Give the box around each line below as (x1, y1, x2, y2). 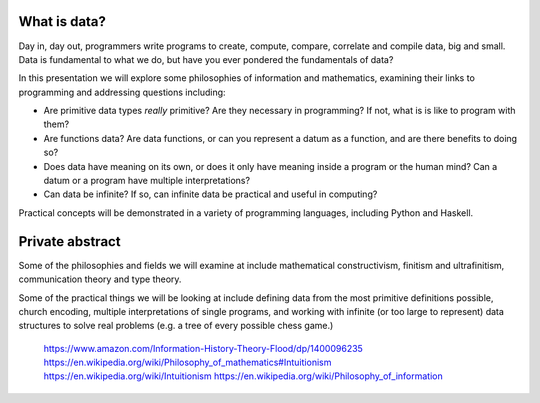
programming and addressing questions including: (18, 86, 226, 98)
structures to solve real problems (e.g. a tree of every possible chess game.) (18, 320, 334, 332)
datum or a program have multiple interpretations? (43, 175, 250, 187)
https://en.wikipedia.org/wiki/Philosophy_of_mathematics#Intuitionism (43, 356, 332, 369)
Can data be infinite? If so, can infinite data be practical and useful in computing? (43, 188, 378, 200)
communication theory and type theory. (18, 273, 182, 285)
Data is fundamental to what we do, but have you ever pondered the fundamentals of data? (18, 53, 394, 65)
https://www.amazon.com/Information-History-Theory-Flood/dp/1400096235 (43, 342, 364, 354)
